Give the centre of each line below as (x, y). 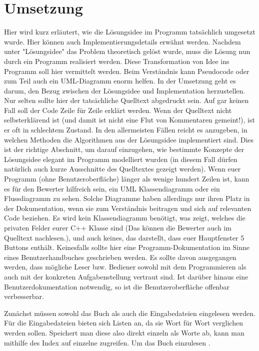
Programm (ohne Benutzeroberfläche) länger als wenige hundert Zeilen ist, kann (127, 179)
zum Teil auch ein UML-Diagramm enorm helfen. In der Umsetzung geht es (120, 81)
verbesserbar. (24, 296)
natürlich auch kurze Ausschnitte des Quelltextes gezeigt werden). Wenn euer (122, 169)
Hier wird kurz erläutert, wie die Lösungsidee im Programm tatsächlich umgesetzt (130, 32)
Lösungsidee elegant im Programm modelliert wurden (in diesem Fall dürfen (121, 159)
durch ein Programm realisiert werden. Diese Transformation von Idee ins (117, 61)
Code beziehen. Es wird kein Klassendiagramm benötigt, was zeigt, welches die (125, 218)
